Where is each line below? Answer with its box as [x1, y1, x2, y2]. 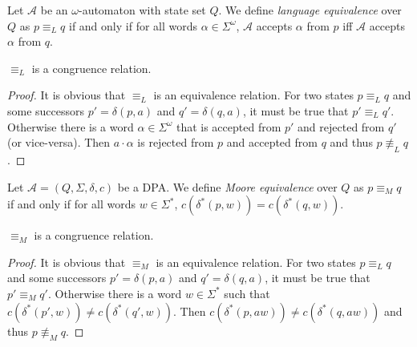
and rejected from [298, 118, 385, 135]
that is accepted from [176, 118, 281, 135]
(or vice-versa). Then [7, 134, 111, 151]
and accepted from [226, 134, 318, 151]
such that [224, 284, 270, 301]
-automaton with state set [78, 2, 206, 18]
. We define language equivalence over [218, 2, 402, 18]
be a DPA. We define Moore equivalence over [117, 178, 338, 195]
